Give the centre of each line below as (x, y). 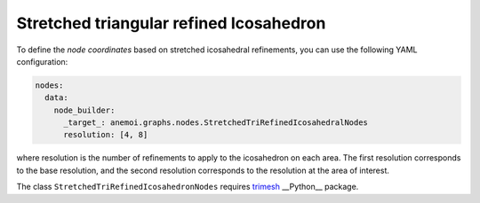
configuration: (42, 61)
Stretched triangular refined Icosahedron (171, 23)
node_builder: (84, 110)
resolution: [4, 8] (106, 135)
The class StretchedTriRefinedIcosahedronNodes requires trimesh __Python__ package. (188, 187)
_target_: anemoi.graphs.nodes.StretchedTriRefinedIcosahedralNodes (216, 123)
